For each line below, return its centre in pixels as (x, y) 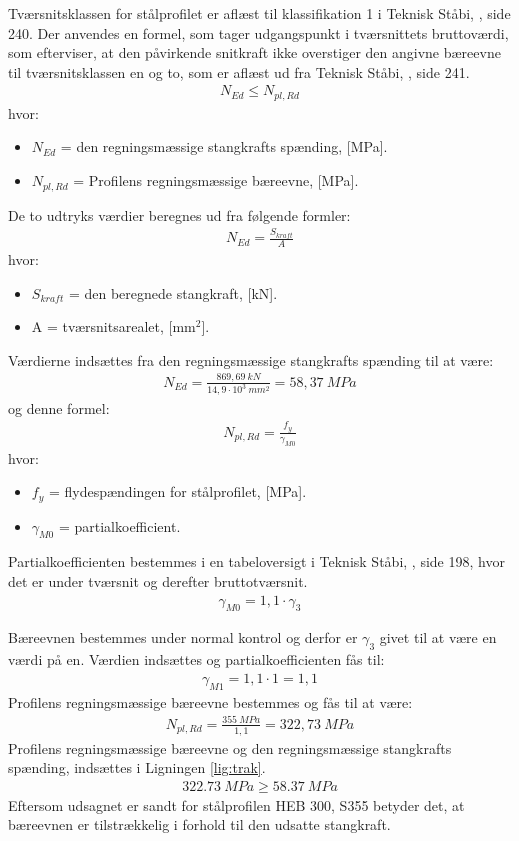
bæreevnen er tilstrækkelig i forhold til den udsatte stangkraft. (199, 824)
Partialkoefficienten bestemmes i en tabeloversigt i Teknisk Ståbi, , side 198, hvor (256, 561)
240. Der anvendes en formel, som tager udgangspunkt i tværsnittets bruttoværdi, (258, 32)
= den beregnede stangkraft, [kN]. (173, 292)
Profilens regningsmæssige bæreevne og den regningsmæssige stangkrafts (230, 747)
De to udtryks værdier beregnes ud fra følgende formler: (179, 214)
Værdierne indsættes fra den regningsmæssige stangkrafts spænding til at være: (251, 359)
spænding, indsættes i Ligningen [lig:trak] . (137, 767)
